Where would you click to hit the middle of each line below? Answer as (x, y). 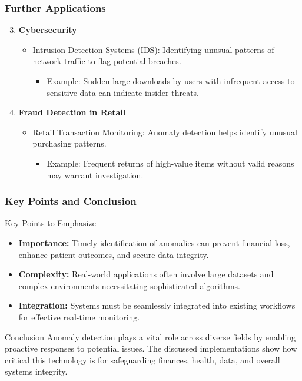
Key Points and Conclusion (71, 201)
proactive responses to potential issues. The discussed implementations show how (151, 348)
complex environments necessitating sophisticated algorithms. (129, 285)
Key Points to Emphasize (50, 223)
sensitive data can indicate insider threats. (123, 92)
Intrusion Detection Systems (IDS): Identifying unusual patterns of (153, 49)
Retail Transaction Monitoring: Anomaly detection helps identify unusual (165, 132)
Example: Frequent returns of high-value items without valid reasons (170, 163)
